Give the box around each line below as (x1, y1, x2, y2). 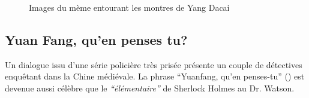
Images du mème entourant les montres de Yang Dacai (29, 1, 230, 13)
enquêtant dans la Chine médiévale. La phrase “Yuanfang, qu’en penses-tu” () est (5, 70, 305, 82)
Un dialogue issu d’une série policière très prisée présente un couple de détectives (5, 58, 302, 71)
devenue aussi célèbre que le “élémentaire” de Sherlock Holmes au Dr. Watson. (5, 81, 295, 94)
